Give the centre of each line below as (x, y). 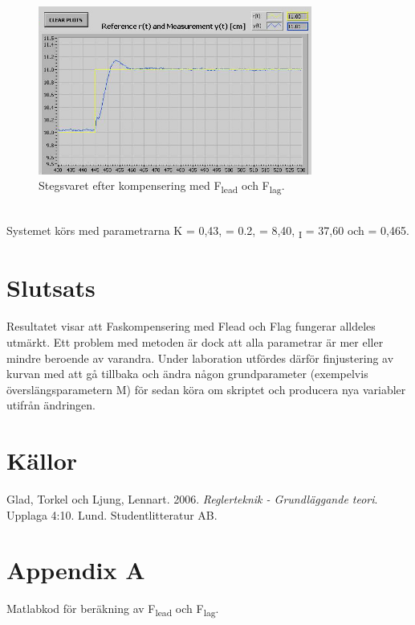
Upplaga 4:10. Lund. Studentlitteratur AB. (112, 514)
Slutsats (51, 288)
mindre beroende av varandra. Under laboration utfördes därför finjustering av (200, 358)
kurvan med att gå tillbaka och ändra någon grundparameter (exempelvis (187, 374)
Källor (42, 461)
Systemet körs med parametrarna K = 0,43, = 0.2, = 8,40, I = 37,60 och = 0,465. (208, 231)
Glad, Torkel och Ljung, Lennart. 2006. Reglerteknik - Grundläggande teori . (192, 499)
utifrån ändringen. (51, 405)
